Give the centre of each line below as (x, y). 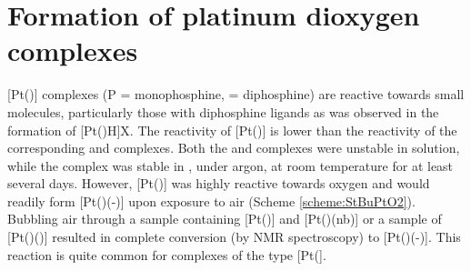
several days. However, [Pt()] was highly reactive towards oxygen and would (219, 183)
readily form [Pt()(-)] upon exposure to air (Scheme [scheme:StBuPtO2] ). (211, 201)
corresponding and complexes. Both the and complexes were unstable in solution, (234, 148)
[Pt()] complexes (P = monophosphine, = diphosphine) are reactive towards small (236, 94)
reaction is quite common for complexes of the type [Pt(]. (167, 254)
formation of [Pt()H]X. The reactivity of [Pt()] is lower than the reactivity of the (232, 130)
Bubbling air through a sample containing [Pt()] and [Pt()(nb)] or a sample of (225, 219)
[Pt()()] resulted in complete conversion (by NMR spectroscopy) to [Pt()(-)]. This (234, 237)
